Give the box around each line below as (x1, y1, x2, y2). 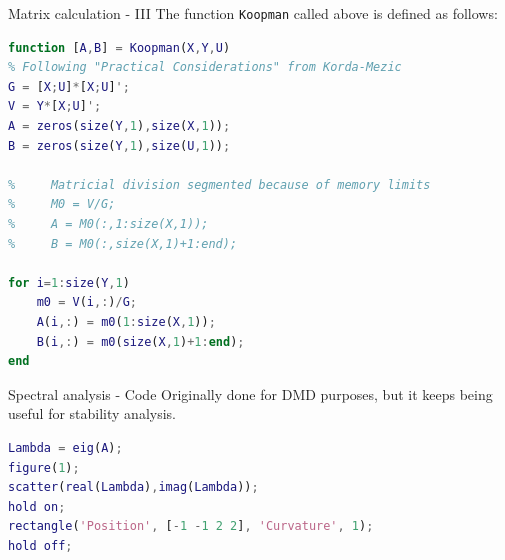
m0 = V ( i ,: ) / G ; (36, 295, 138, 310)
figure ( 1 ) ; (8, 460, 80, 475)
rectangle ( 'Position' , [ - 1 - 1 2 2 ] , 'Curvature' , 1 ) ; (8, 519, 374, 534)
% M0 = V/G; (8, 197, 116, 212)
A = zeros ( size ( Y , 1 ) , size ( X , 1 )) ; (8, 119, 231, 134)
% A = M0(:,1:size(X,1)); (8, 217, 209, 231)
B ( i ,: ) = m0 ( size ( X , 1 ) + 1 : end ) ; (36, 334, 245, 349)
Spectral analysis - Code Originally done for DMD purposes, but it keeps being (8, 383, 493, 404)
